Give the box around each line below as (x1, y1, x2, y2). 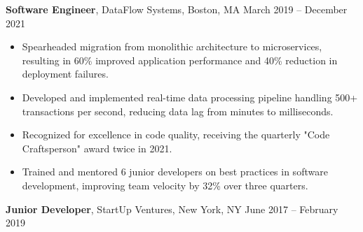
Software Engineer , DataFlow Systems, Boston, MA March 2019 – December (6, 2, 348, 16)
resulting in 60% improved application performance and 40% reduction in (22, 52, 338, 67)
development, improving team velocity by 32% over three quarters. (22, 177, 308, 192)
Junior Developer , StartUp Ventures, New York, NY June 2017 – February (6, 201, 338, 216)
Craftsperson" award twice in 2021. (22, 140, 172, 155)
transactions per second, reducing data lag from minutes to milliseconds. (22, 103, 334, 118)
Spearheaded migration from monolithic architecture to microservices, (22, 39, 322, 54)
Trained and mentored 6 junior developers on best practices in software (22, 164, 328, 179)
